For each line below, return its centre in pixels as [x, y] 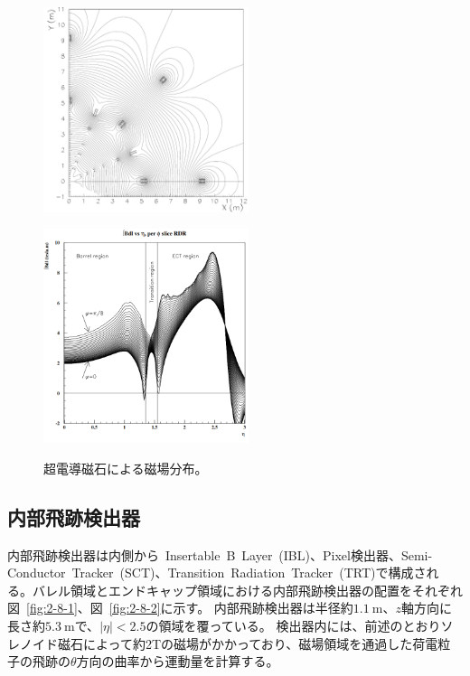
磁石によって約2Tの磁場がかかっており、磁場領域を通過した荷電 [248, 643]
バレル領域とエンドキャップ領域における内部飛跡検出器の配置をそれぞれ [247, 590]
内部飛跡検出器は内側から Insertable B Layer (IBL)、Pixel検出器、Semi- [220, 554]
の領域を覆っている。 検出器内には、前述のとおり [293, 625]
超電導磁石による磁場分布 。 [126, 468]
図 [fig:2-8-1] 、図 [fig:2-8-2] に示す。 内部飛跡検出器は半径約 [180, 608]
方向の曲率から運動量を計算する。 [178, 661]
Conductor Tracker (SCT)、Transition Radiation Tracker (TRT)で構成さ [217, 573]
